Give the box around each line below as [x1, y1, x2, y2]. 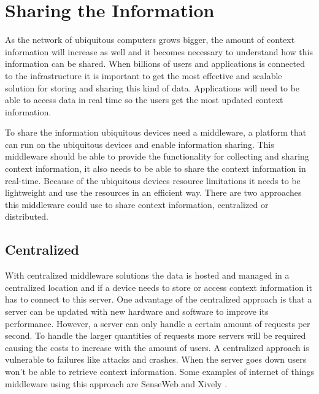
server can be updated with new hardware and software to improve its [5, 305, 269, 318]
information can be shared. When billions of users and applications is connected [5, 57, 306, 70]
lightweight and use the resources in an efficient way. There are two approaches [5, 186, 302, 199]
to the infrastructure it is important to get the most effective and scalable [5, 69, 282, 82]
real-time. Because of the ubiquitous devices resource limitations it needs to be [5, 174, 301, 187]
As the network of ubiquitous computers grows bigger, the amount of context [5, 33, 295, 46]
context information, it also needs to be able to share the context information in [5, 162, 306, 175]
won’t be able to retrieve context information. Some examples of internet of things [5, 365, 314, 377]
